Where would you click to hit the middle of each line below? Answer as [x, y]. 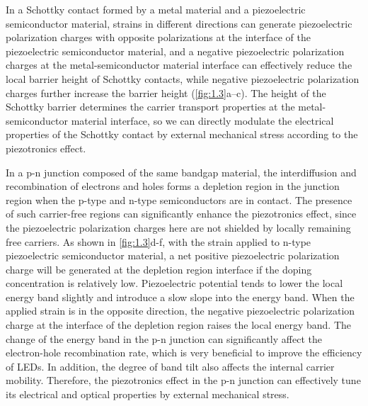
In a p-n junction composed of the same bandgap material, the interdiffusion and [181, 172]
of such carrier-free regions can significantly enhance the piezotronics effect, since [181, 214]
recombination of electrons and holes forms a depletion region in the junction [173, 186]
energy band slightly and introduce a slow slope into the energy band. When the [180, 297]
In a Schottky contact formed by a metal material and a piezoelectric [156, 9]
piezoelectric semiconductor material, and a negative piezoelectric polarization [175, 51]
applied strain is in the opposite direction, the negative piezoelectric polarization [180, 311]
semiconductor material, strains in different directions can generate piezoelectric [179, 23]
